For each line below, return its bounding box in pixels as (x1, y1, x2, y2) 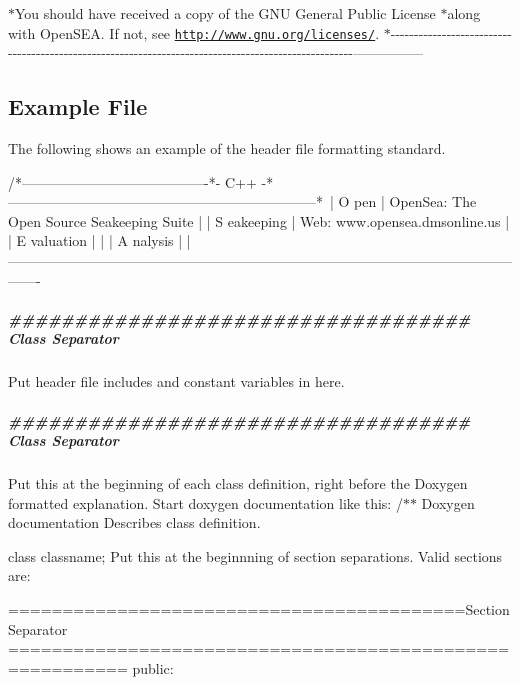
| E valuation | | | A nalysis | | (8, 230, 191, 251)
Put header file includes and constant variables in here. (8, 371, 345, 392)
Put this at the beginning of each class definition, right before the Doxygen (8, 473, 468, 494)
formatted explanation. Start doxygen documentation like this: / (8, 492, 403, 513)
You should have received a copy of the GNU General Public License (15, 3, 436, 23)
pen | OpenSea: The (354, 191, 477, 212)
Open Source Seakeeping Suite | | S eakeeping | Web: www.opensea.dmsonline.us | (8, 210, 510, 231)
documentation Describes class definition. (8, 512, 261, 533)
